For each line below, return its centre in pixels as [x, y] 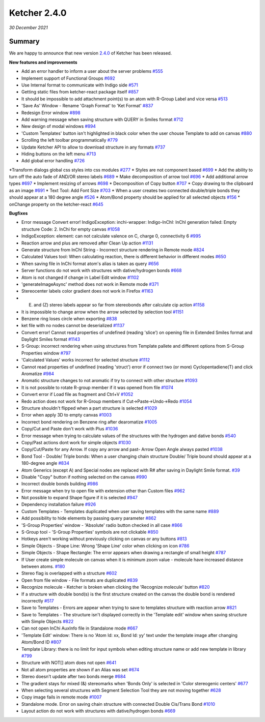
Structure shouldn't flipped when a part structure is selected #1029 [89, 408]
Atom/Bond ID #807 [41, 642]
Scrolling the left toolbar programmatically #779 [69, 140]
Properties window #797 [46, 353]
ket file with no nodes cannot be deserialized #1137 [73, 326]
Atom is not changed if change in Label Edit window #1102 [80, 277]
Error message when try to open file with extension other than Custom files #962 [103, 491]
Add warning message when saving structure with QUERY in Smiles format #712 [102, 119]
